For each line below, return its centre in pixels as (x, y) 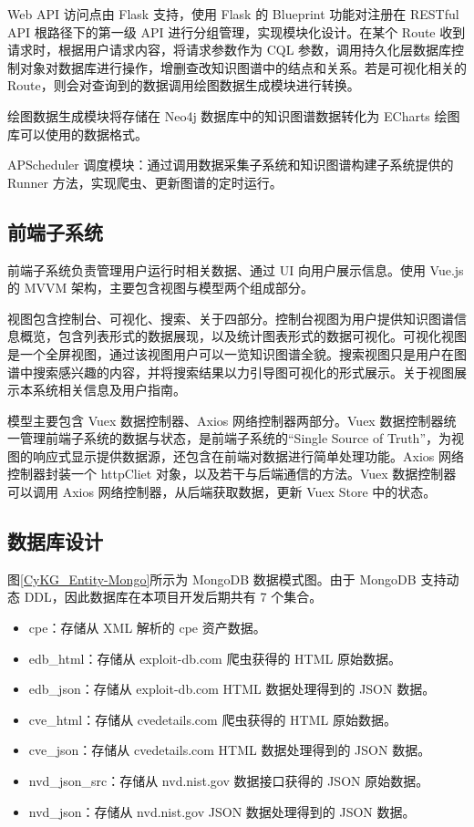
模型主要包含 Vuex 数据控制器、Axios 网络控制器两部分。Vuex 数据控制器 (226, 420)
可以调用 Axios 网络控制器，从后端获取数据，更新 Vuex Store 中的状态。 (222, 492)
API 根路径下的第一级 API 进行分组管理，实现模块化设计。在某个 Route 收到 (237, 31)
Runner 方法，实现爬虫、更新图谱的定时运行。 (145, 182)
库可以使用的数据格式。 (77, 134)
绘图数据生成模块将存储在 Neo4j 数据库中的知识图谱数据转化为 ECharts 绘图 (234, 115)
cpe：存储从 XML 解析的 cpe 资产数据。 (147, 628)
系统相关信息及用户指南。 (109, 390)
